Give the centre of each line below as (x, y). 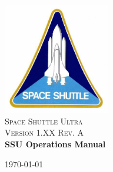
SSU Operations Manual (55, 144)
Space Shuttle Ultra (44, 121)
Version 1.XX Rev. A (44, 132)
